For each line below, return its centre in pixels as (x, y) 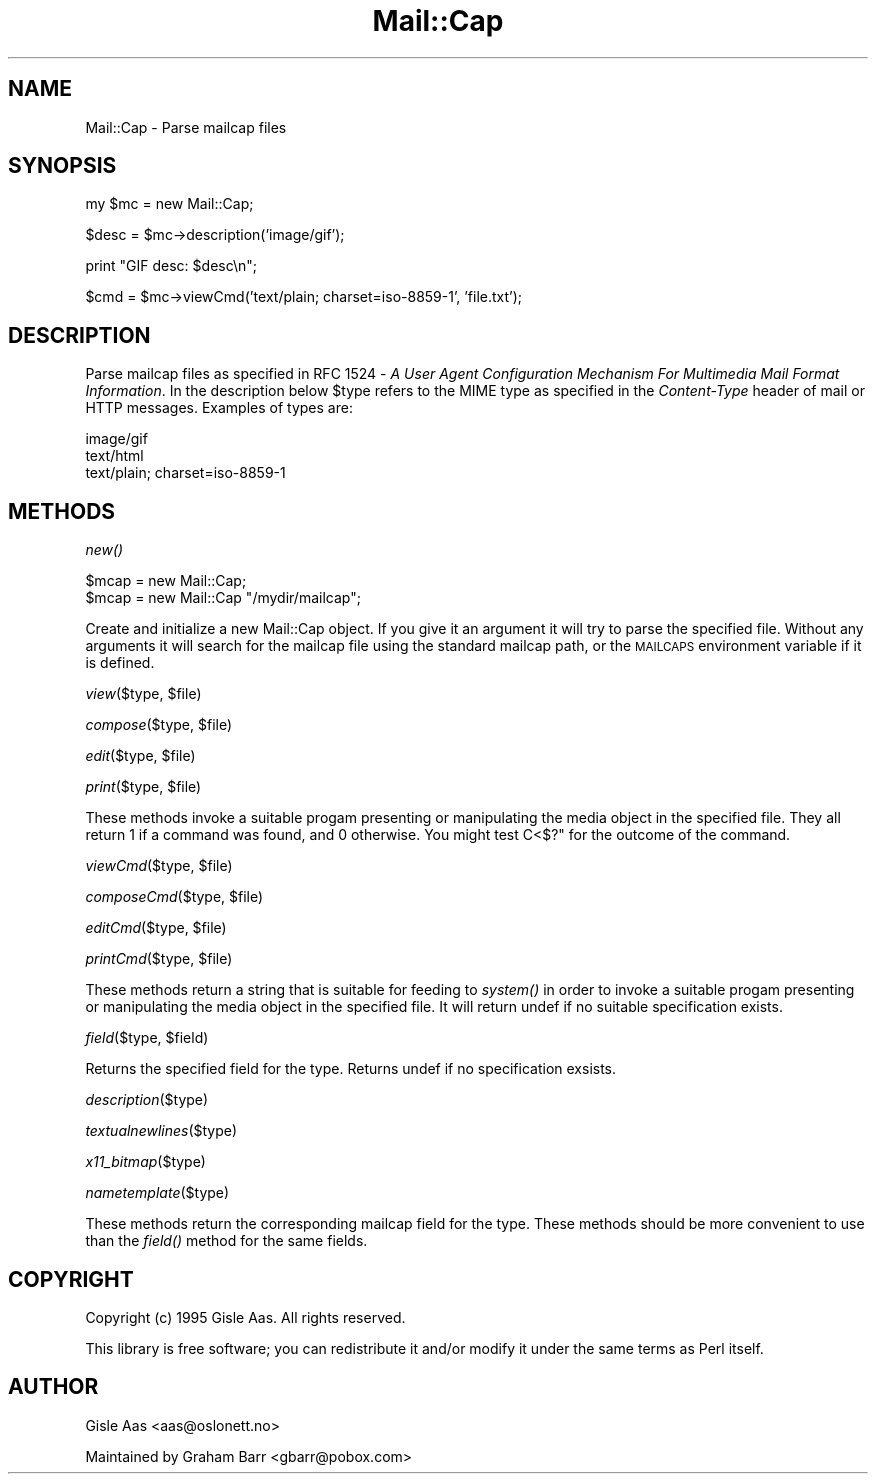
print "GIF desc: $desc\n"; (171, 266)
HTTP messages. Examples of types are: (219, 408)
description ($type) (147, 1100)
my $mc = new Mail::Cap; (169, 204)
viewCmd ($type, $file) (159, 866)
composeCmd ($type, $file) (174, 897)
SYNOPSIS (62, 166)
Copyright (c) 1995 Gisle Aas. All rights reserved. (245, 1317)
